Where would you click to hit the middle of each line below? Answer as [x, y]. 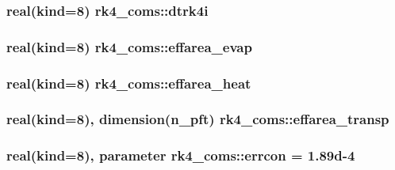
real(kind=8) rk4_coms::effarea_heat [129, 83]
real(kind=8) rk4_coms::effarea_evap [129, 46]
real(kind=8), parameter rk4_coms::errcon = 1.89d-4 [181, 155]
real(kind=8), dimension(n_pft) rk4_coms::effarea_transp [198, 119]
